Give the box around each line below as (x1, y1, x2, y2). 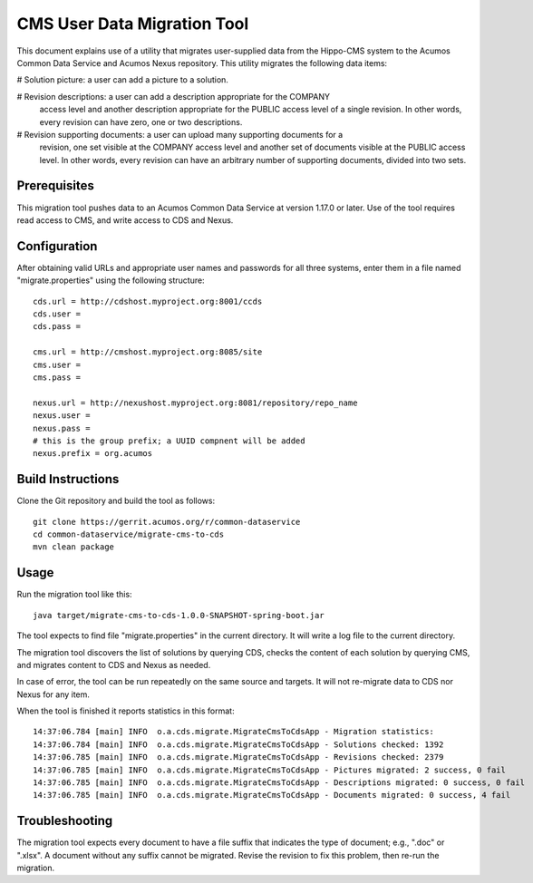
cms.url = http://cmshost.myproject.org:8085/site (33, 347, 263, 357)
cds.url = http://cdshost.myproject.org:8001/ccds (33, 296, 263, 306)
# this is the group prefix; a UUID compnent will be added (33, 435, 305, 446)
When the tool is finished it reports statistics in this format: (16, 705, 235, 716)
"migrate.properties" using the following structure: (16, 275, 205, 286)
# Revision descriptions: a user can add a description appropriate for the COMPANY (16, 91, 331, 102)
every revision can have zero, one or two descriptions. (39, 116, 243, 127)
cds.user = (33, 309, 82, 319)
